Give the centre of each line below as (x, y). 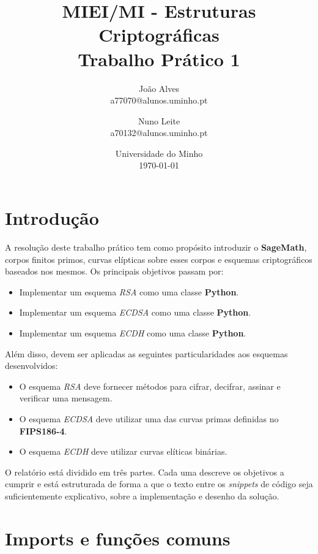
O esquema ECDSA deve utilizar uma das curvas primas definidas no (149, 418)
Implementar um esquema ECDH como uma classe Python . (133, 332)
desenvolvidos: (31, 366)
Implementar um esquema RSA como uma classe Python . (129, 291)
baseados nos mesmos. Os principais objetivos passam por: (114, 271)
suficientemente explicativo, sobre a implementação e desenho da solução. (142, 495)
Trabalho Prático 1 (159, 59)
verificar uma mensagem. (66, 398)
